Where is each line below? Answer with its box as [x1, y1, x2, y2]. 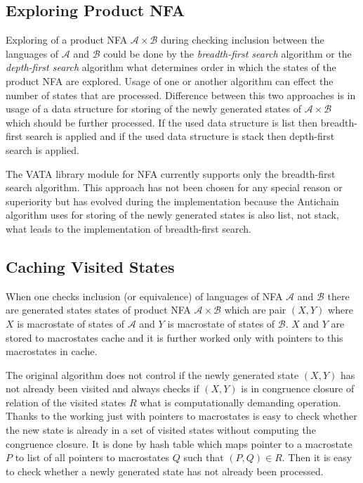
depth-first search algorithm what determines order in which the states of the [6, 60, 336, 75]
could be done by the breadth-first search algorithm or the [103, 46, 352, 60]
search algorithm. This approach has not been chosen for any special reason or [6, 180, 343, 195]
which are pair [224, 302, 286, 317]
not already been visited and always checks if [6, 381, 199, 396]
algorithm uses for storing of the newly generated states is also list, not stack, [6, 207, 339, 222]
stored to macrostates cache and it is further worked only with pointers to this [6, 330, 343, 344]
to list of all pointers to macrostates [15, 450, 169, 465]
